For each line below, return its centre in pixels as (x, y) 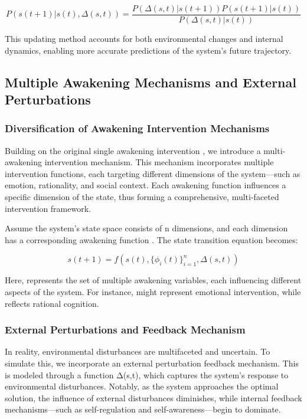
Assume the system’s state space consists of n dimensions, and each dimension (146, 228)
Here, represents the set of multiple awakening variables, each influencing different (153, 280)
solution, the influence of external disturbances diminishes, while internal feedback (153, 397)
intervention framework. (48, 208)
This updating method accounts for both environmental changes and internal (144, 39)
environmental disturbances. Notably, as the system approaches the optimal (142, 386)
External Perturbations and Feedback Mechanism (125, 330)
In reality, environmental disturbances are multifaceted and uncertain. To (138, 351)
